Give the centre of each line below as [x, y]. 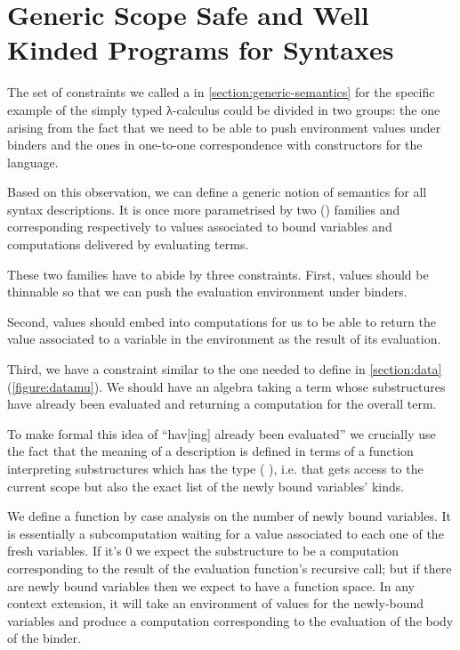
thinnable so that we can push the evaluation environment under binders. [207, 292]
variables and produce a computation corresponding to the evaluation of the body [230, 620]
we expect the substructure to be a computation [267, 551]
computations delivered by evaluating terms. [128, 244]
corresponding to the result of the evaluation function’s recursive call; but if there [230, 568]
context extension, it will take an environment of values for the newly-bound [216, 603]
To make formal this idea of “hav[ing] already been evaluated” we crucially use [222, 433]
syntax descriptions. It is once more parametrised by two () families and [204, 209]
